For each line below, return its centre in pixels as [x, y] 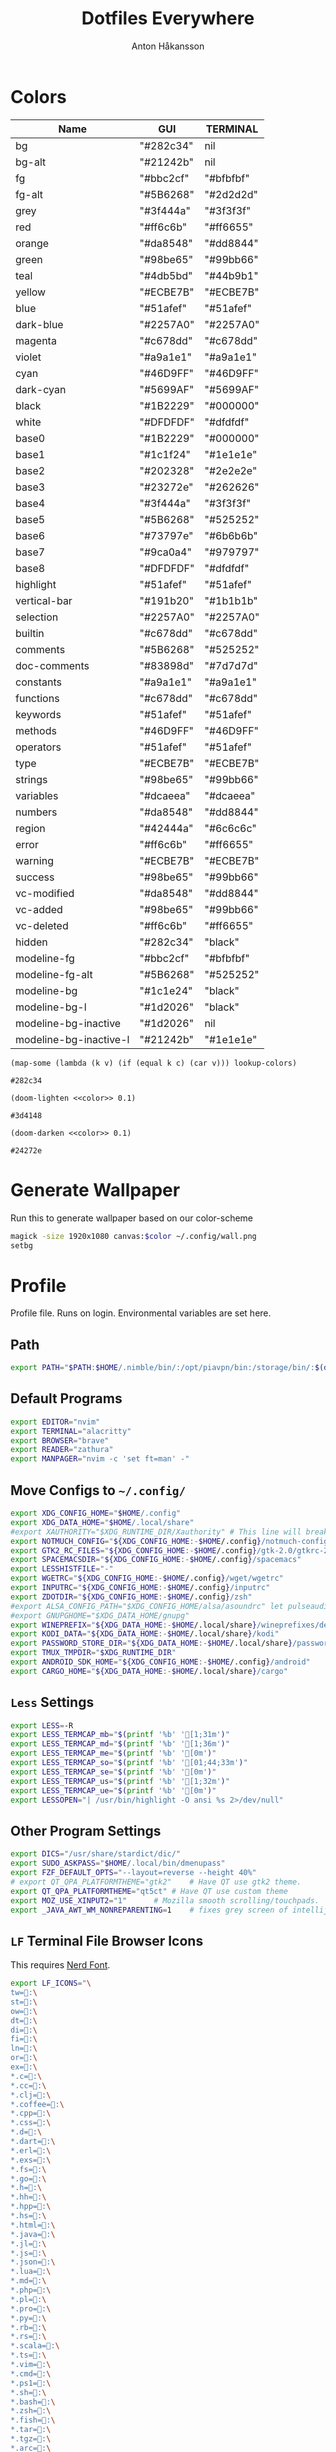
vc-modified [45, 893]
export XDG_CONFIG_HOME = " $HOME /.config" [96, 1513]
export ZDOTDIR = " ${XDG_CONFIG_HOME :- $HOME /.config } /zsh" [131, 1597]
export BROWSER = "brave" [60, 1440]
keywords [38, 714]
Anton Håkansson [168, 46]
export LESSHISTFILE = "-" [62, 1569]
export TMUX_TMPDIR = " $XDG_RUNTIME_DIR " [93, 1653]
